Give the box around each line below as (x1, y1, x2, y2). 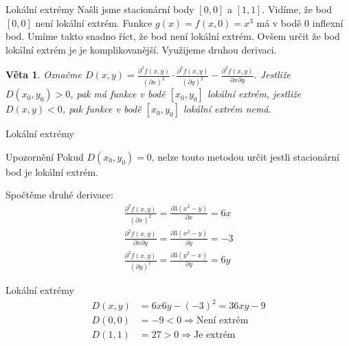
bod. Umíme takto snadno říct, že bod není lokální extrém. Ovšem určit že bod (5, 29, 340, 43)
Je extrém (194, 330, 236, 341)
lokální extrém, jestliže (207, 86, 302, 101)
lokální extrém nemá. (183, 102, 271, 116)
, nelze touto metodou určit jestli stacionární (151, 149, 339, 163)
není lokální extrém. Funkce (35, 15, 153, 30)
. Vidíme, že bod (262, 2, 332, 16)
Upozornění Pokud (5, 149, 84, 163)
